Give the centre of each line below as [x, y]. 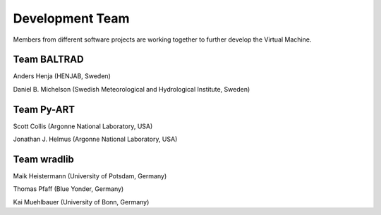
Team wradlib [43, 159]
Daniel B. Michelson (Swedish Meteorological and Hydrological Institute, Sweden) [132, 89]
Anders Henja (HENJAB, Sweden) [62, 76]
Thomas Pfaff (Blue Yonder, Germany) [68, 189]
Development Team [71, 18]
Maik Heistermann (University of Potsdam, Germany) [90, 176]
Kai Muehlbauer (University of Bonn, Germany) [81, 202]
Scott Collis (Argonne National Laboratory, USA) [83, 126]
